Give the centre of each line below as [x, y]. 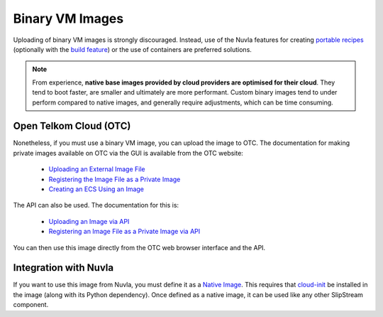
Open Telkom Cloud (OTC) [72, 126]
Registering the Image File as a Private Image [115, 179]
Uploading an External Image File [97, 169]
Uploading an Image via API [89, 221]
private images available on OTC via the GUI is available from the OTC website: [128, 153]
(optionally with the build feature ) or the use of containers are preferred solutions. [132, 49]
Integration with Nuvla [63, 268]
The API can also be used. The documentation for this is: [96, 205]
